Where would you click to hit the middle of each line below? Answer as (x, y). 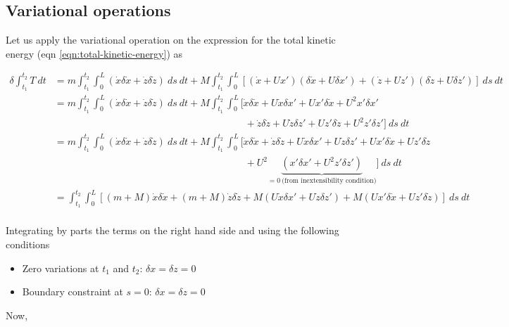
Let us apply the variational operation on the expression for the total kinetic (171, 40)
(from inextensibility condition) (329, 181)
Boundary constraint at (73, 291)
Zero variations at (61, 268)
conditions (28, 244)
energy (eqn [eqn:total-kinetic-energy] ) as (94, 53)
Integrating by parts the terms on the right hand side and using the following (172, 230)
